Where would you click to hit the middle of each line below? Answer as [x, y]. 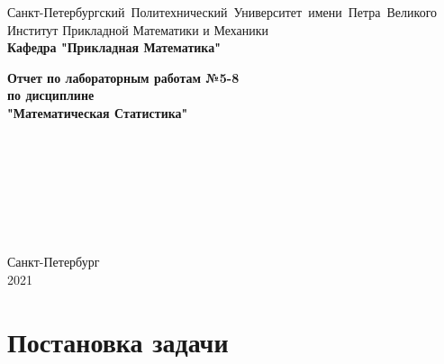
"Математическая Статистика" [98, 112]
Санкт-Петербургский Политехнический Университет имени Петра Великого [222, 12]
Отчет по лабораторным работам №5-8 [123, 77]
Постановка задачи [118, 341]
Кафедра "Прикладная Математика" [114, 47]
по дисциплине [51, 95]
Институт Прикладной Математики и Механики [138, 29]
